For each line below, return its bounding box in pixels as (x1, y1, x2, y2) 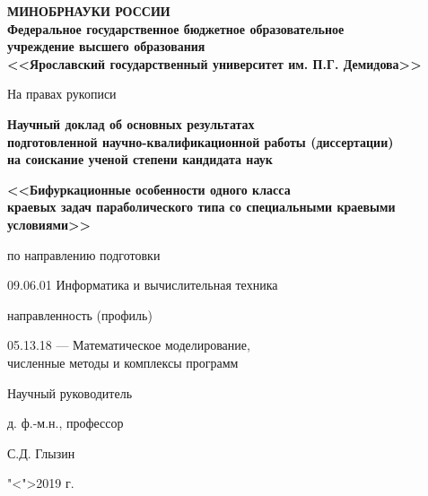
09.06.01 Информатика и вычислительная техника (7, 275, 278, 294)
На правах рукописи (7, 84, 117, 103)
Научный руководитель (7, 383, 133, 402)
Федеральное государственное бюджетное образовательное (7, 19, 345, 38)
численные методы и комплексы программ (7, 352, 239, 371)
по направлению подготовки (7, 245, 161, 264)
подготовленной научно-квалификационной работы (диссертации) (7, 132, 394, 151)
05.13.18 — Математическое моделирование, (7, 335, 250, 354)
